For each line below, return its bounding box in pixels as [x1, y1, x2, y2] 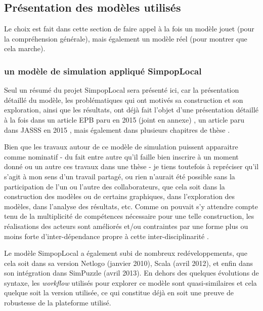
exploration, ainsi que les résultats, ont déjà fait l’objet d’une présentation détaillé [4, 104, 258, 115]
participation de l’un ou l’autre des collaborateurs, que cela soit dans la [4, 181, 225, 191]
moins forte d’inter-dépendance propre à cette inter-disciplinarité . [4, 230, 209, 241]
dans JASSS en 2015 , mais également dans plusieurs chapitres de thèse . [4, 124, 230, 135]
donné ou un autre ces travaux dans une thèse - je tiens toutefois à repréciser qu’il [4, 161, 259, 172]
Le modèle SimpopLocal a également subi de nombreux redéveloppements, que [4, 248, 247, 258]
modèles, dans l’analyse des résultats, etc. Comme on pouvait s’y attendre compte [4, 201, 258, 211]
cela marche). [4, 43, 46, 54]
